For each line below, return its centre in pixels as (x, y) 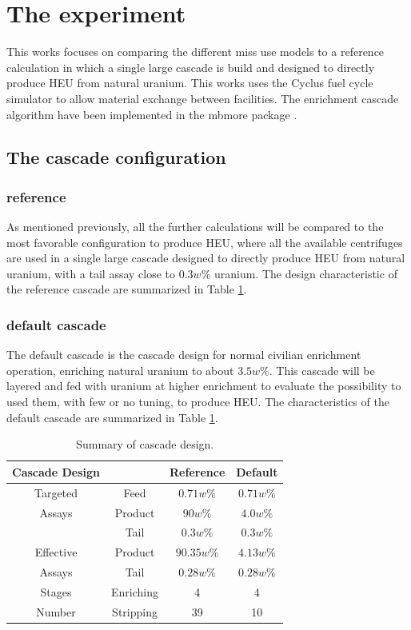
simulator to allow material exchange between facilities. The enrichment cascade (203, 98)
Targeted (56, 492)
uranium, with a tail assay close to (91, 273)
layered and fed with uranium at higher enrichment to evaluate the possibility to (204, 386)
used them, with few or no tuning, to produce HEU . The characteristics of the (198, 402)
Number (56, 611)
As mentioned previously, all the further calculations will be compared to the (195, 227)
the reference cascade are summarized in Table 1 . (127, 289)
